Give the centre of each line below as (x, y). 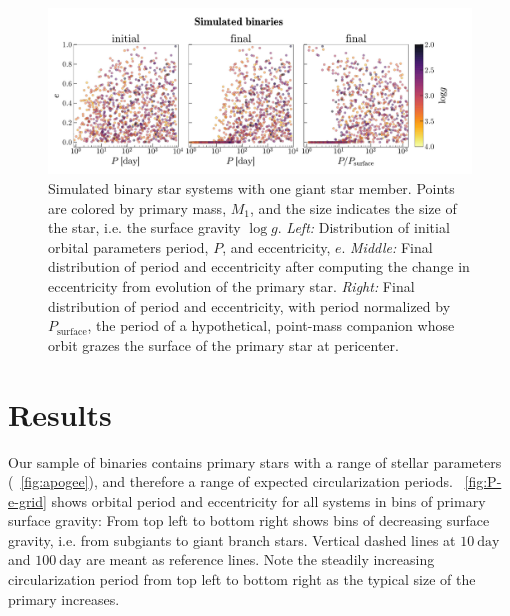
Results (60, 413)
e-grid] (27, 500)
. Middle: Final (387, 246)
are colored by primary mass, (137, 207)
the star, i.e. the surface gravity (144, 227)
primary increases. (64, 598)
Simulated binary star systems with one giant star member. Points (251, 188)
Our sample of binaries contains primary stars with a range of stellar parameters (255, 461)
